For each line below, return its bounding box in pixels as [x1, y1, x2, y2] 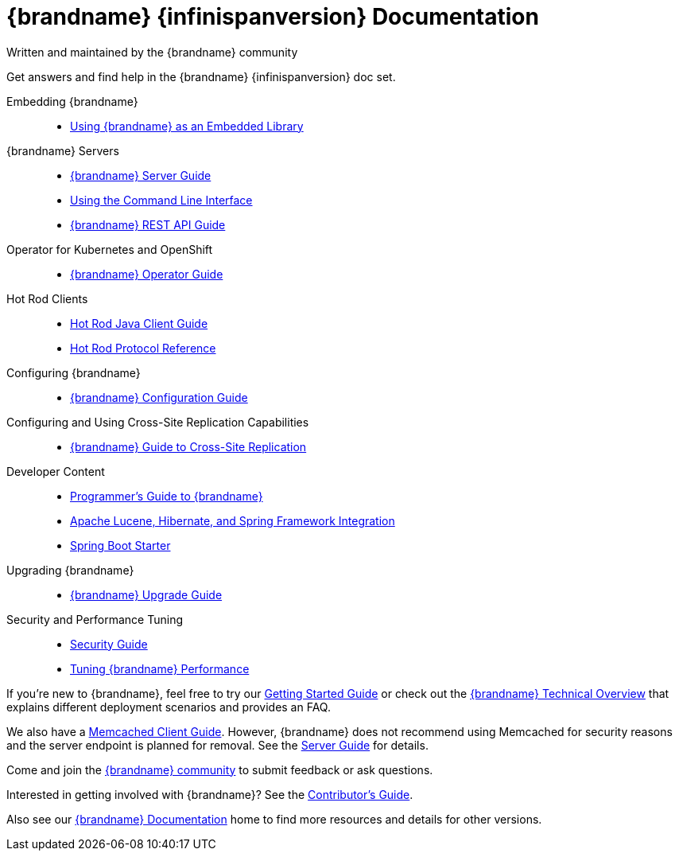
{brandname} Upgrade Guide [70, 587, 223, 602]
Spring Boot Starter [70, 538, 171, 552]
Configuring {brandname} [6, 365, 141, 380]
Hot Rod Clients [6, 291, 88, 306]
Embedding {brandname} [6, 94, 138, 108]
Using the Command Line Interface [70, 193, 253, 207]
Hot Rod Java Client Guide [70, 316, 208, 330]
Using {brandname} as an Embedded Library [70, 119, 304, 133]
